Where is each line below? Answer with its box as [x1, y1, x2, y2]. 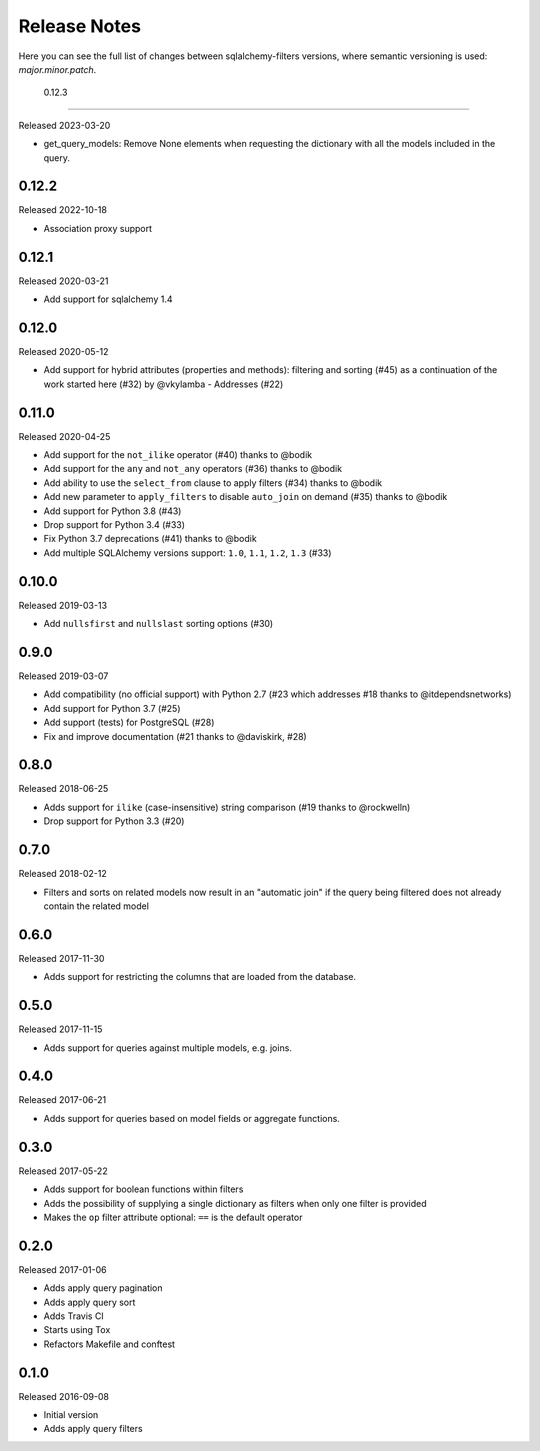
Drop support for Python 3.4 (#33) [43, 519, 185, 531]
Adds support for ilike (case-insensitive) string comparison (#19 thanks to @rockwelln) [43, 801, 411, 813]
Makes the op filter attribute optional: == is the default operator [43, 1211, 303, 1223]
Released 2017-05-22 [18, 1165, 109, 1177]
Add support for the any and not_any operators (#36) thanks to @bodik [43, 463, 343, 475]
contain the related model [43, 900, 150, 912]
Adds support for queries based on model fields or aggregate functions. [43, 1112, 340, 1124]
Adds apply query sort [43, 1296, 136, 1308]
